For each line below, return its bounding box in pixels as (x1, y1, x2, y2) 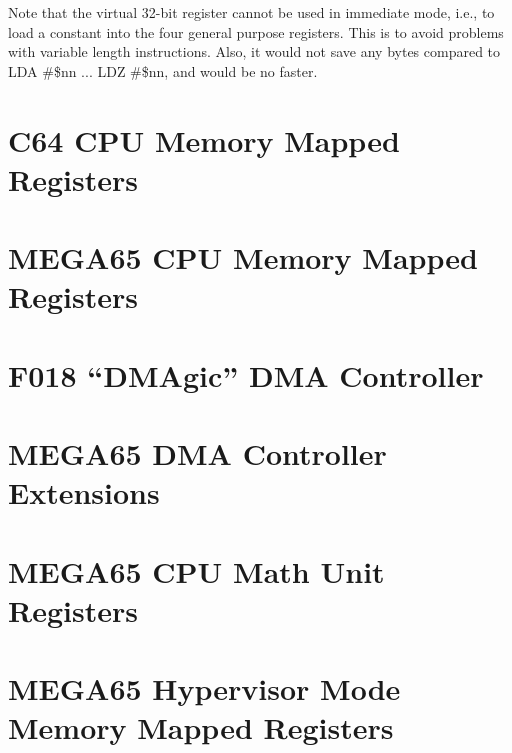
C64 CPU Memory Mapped (8, 119, 400, 160)
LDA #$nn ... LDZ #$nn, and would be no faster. (8, 60, 318, 81)
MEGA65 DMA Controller (8, 433, 387, 474)
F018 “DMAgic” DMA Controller (8, 354, 484, 395)
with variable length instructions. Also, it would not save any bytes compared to (8, 41, 501, 62)
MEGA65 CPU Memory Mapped (8, 237, 478, 278)
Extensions (8, 472, 160, 513)
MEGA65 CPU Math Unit (8, 550, 385, 591)
